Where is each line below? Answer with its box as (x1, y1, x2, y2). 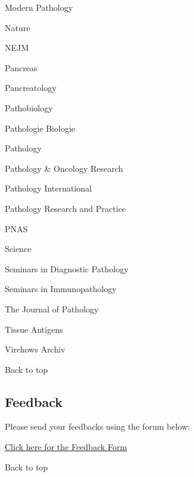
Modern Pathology (5, 1, 73, 13)
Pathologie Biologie (5, 121, 75, 134)
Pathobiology (5, 101, 53, 114)
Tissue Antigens (5, 323, 63, 335)
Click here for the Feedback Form (5, 440, 127, 453)
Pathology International (5, 182, 92, 195)
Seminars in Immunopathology (5, 282, 117, 295)
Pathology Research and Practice (5, 202, 126, 214)
